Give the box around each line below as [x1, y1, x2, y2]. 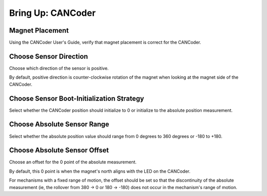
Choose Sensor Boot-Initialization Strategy [9, 94, 144, 102]
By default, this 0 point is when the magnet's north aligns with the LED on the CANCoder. [9, 168, 190, 174]
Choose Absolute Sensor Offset [9, 146, 109, 154]
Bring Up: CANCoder [9, 7, 96, 18]
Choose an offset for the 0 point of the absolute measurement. [9, 159, 137, 165]
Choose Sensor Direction [9, 52, 89, 60]
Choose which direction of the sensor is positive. [9, 65, 109, 71]
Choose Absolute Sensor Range [9, 120, 110, 129]
